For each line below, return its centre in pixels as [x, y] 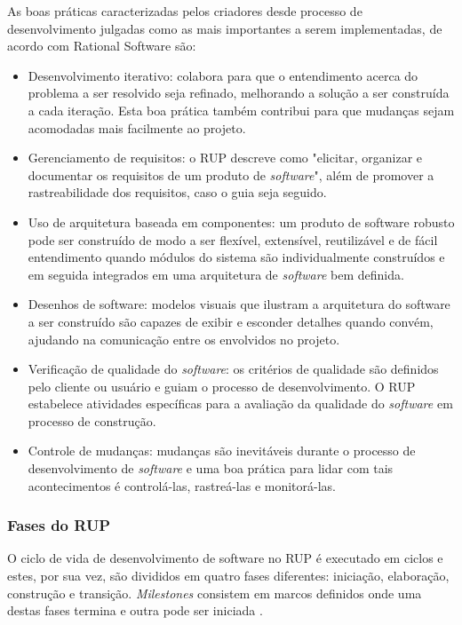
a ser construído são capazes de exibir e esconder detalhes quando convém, [231, 321]
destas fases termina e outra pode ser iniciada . [135, 610]
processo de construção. [92, 420]
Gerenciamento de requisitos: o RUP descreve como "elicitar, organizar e [225, 158]
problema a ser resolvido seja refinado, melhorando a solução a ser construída [239, 93]
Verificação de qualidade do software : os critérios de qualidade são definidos [233, 369]
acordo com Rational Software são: [102, 46]
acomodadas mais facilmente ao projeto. [137, 127]
